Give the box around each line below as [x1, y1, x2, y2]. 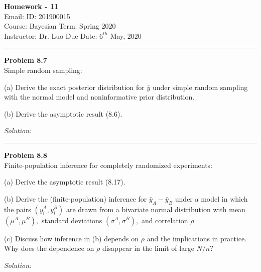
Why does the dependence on [4, 243, 94, 253]
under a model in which [175, 193, 248, 204]
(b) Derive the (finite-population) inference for [4, 193, 147, 204]
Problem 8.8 [4, 149, 47, 160]
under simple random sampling [152, 81, 248, 92]
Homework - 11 [4, 1, 58, 11]
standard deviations [41, 215, 102, 225]
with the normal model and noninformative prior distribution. [4, 92, 195, 102]
